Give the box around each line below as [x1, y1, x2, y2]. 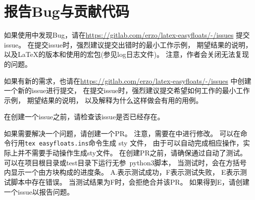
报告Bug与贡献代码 [4, 1, 129, 21]
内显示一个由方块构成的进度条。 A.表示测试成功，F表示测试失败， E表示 [4, 167, 240, 177]
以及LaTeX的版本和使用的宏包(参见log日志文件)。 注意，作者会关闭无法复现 [4, 49, 249, 59]
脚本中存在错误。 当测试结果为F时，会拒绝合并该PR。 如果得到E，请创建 [10, 176, 250, 187]
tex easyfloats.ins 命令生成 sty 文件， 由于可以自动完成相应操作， [25, 138, 243, 148]
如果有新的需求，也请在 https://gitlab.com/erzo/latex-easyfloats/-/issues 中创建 [4, 75, 252, 86]
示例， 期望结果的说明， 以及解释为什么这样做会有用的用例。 [4, 95, 203, 105]
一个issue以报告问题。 [4, 186, 74, 197]
